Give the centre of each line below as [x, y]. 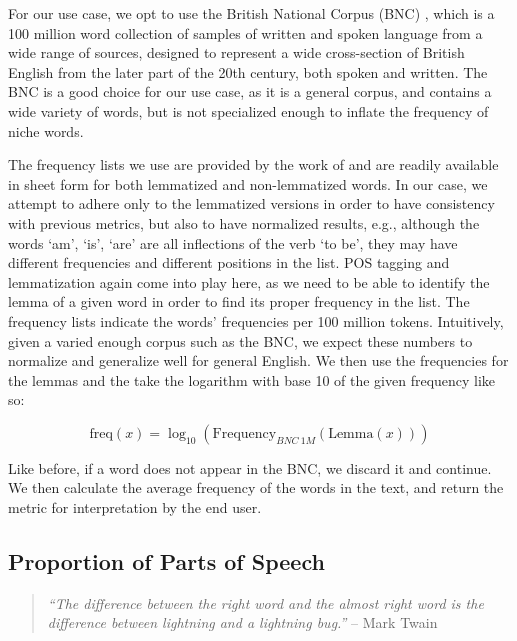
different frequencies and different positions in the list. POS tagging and [229, 262]
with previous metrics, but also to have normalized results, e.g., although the [244, 222]
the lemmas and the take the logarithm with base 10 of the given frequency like [252, 379]
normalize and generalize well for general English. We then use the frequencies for [258, 360]
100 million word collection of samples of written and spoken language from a [245, 32]
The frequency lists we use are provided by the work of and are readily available [253, 164]
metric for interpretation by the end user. [135, 507]
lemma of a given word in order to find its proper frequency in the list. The [239, 301]
